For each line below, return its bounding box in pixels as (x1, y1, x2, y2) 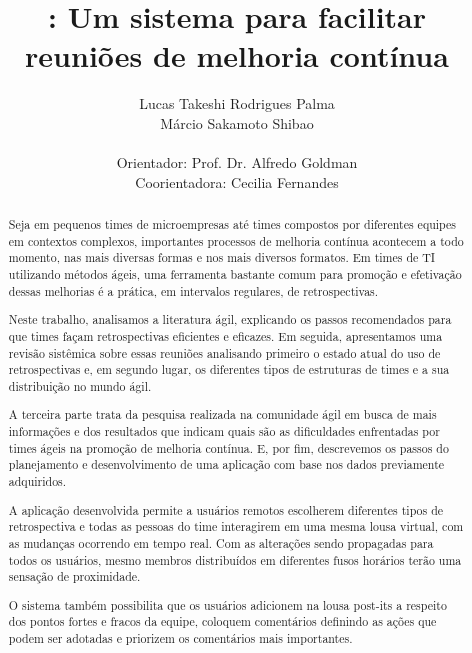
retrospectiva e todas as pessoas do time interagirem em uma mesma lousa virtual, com (8, 518, 464, 535)
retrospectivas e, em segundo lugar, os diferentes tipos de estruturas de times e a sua (8, 361, 450, 378)
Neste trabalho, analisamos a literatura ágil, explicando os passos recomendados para (8, 311, 452, 328)
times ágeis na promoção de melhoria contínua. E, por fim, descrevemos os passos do (8, 439, 449, 456)
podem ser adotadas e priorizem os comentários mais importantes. (8, 630, 353, 647)
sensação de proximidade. (8, 568, 141, 585)
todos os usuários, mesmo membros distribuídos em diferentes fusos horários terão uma (8, 551, 462, 568)
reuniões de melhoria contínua (25, 35, 449, 76)
